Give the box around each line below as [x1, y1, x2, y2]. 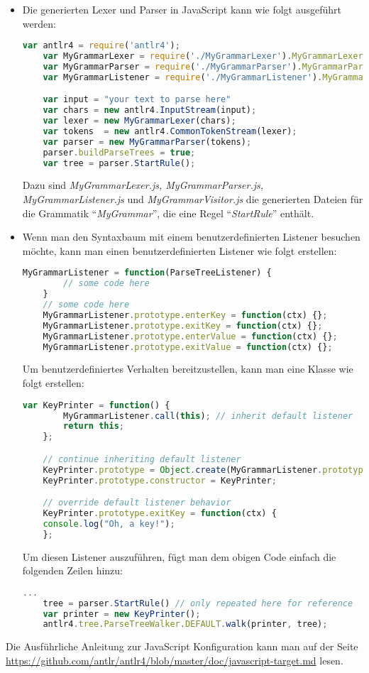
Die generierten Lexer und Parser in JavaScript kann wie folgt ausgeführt [22, 2, 342, 16]
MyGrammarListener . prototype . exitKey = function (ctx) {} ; [43, 320, 323, 331]
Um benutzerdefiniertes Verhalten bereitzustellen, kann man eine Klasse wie [22, 361, 353, 376]
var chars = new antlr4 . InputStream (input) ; [43, 105, 257, 116]
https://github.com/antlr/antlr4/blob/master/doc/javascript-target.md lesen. [6, 652, 343, 667]
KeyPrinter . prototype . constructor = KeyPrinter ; [43, 475, 277, 486]
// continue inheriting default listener [43, 454, 241, 464]
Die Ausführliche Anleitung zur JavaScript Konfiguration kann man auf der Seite [6, 639, 358, 654]
